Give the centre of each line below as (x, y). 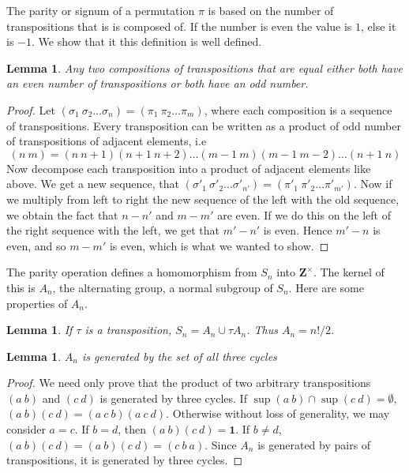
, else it (379, 26)
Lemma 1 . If (39, 330)
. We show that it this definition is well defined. (146, 41)
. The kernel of (349, 272)
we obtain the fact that (62, 214)
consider (26, 429)
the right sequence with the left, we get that (113, 230)
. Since (221, 444)
